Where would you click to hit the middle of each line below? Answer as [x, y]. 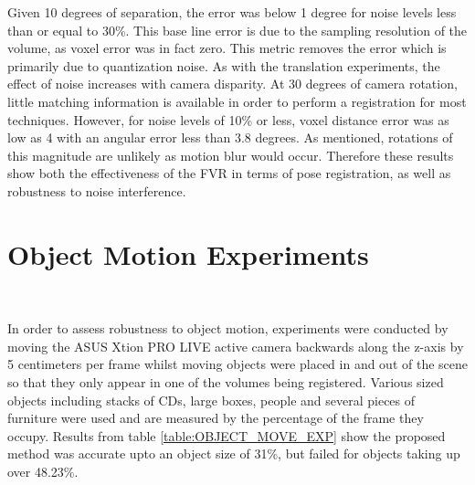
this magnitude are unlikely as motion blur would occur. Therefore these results [231, 155]
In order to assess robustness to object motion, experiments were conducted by [228, 328]
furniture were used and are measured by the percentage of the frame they [216, 418]
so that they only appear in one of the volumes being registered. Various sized [226, 382]
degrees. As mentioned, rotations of [354, 137]
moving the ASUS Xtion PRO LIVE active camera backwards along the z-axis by [236, 346]
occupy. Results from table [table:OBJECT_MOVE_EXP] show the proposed [227, 435]
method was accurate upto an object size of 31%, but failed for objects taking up [234, 453]
